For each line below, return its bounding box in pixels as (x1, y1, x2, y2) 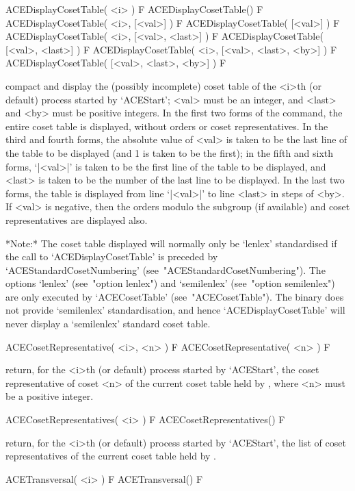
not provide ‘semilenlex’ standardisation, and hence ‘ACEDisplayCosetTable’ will (5, 303, 345, 317)
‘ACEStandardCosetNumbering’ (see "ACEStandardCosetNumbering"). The (5, 262, 326, 277)
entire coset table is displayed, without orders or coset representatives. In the (5, 118, 328, 133)
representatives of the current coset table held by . (5, 449, 216, 463)
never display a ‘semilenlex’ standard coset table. (5, 316, 211, 331)
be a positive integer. (5, 389, 94, 403)
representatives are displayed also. (5, 212, 148, 227)
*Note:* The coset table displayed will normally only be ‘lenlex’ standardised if (5, 236, 337, 250)
